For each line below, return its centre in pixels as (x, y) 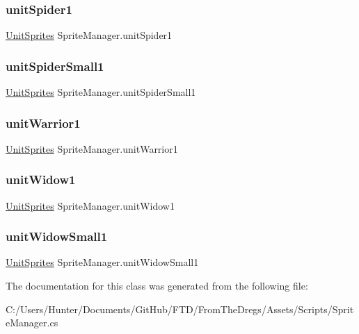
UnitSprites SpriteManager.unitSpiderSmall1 (101, 92)
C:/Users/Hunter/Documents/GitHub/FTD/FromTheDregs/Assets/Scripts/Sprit (180, 309)
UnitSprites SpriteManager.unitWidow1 (90, 205)
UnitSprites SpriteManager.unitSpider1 (89, 35)
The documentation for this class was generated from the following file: (157, 286)
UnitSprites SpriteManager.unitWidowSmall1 (102, 262)
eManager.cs (32, 323)
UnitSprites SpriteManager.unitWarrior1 (92, 148)
